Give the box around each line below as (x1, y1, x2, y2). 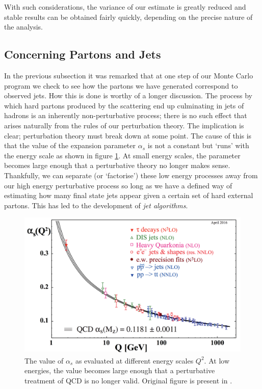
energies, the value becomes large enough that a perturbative (24, 365, 215, 376)
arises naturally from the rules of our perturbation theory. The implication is (4, 120, 244, 130)
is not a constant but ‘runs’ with (147, 140, 249, 151)
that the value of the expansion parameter (4, 140, 136, 151)
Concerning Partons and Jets (4, 46, 161, 62)
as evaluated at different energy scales (75, 355, 194, 366)
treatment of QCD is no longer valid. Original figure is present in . (24, 375, 232, 385)
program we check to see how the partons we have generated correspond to (4, 80, 238, 91)
